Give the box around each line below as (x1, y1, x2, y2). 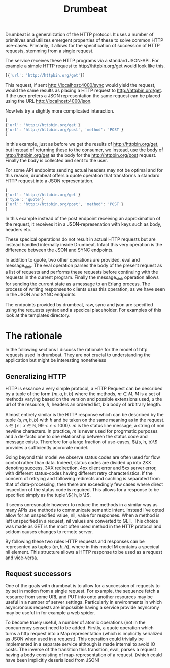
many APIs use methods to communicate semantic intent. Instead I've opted (5, 507, 164, 513)
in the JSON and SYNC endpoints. (5, 291, 77, 298)
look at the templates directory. (5, 312, 71, 318)
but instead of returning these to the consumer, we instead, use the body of (5, 146, 163, 153)
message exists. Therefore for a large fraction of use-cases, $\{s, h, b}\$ (5, 439, 158, 445)
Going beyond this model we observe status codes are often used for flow (5, 454, 160, 460)
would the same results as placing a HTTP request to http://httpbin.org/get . (5, 87, 162, 94)
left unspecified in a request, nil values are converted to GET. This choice (5, 518, 158, 524)
